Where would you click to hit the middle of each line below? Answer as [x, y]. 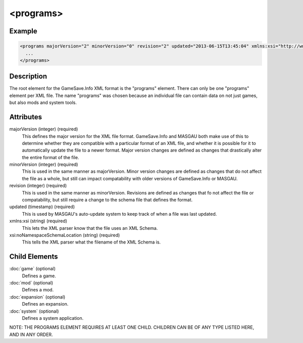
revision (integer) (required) [38, 186]
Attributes [26, 117]
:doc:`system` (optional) [34, 311]
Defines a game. [39, 276]
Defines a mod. [38, 290]
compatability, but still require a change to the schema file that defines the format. [107, 200]
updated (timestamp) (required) [42, 207]
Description [28, 77]
